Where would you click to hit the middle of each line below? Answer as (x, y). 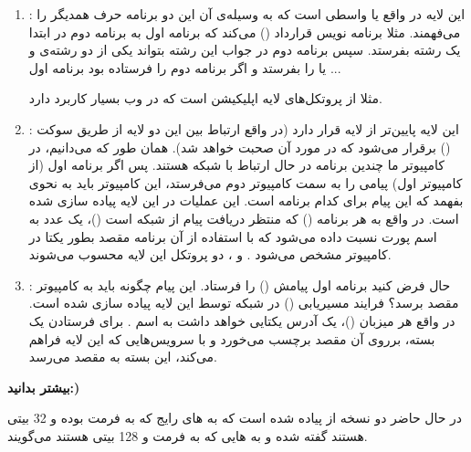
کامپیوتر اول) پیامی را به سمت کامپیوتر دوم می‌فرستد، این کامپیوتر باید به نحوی (246, 182)
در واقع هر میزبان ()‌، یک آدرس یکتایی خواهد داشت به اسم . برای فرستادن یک (242, 320)
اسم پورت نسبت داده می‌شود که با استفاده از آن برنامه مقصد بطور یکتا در (233, 236)
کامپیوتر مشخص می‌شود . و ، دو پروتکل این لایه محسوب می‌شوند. (210, 254)
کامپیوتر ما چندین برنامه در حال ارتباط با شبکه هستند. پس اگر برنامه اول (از (236, 165)
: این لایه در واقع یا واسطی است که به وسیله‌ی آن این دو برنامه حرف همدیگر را (247, 14)
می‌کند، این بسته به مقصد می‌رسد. (123, 357)
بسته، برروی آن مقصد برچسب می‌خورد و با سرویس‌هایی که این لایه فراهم (232, 338)
